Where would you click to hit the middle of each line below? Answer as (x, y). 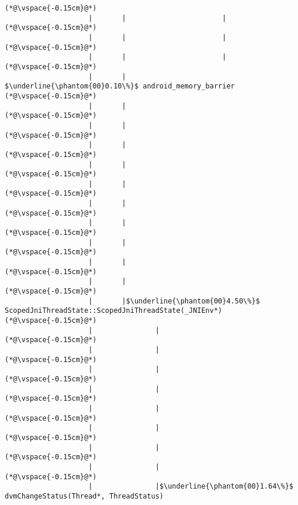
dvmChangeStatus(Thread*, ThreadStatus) (84, 496)
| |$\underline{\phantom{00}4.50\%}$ (174, 301)
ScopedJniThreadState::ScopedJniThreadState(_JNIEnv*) (114, 311)
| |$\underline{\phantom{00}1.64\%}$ (191, 487)
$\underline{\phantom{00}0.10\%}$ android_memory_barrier (120, 86)
